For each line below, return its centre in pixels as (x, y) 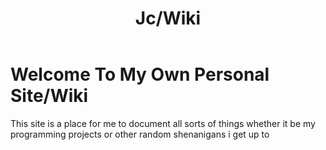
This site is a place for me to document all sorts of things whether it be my (163, 123)
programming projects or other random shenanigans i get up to (140, 134)
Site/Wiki (49, 96)
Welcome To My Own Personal (140, 74)
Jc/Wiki (168, 18)
